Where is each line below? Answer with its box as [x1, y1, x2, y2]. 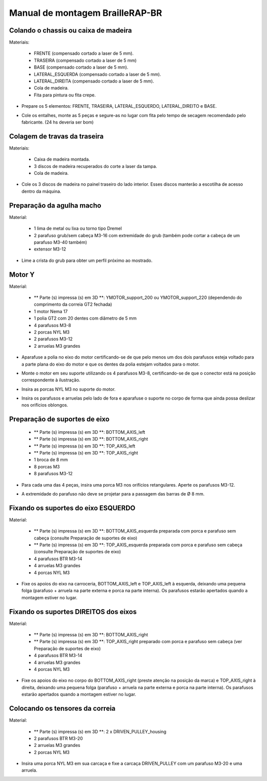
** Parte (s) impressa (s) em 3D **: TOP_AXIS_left [34, 443, 135, 449]
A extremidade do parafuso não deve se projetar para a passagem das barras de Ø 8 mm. [21, 491, 205, 496]
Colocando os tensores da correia [9, 704, 116, 713]
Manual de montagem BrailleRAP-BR [9, 7, 163, 18]
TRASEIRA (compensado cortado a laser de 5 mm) [34, 57, 137, 63]
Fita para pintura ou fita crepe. [34, 92, 96, 98]
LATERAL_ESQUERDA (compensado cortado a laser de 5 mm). [34, 71, 161, 77]
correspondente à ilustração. [21, 377, 81, 383]
